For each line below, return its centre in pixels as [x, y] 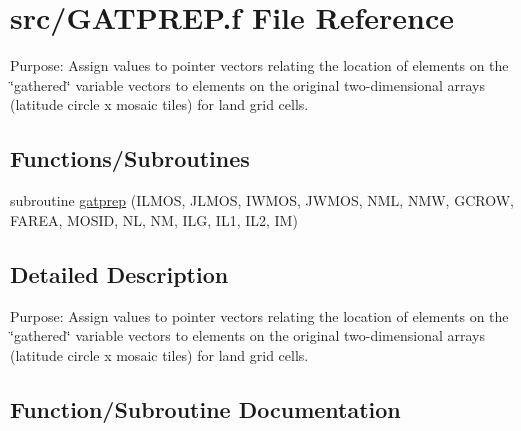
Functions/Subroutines [130, 158]
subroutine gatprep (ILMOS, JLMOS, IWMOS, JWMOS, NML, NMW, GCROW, [262, 200]
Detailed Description [119, 273]
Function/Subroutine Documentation [205, 408]
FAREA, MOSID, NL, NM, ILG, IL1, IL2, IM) [154, 219]
